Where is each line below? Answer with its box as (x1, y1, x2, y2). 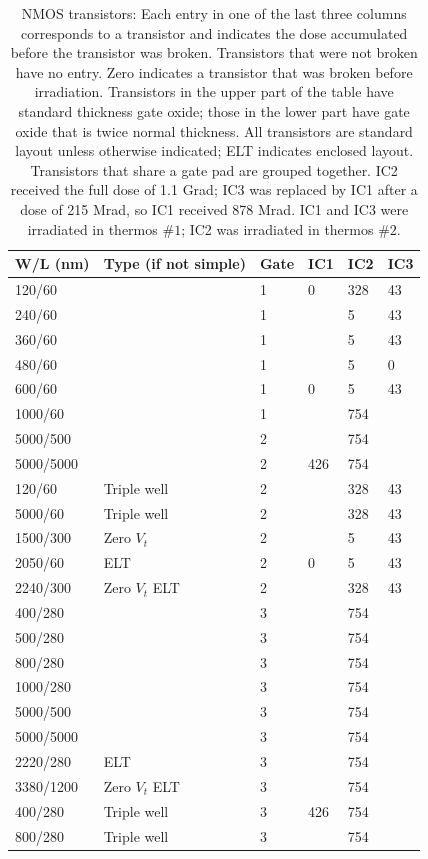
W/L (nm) (15, 253, 90, 274)
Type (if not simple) (103, 253, 246, 274)
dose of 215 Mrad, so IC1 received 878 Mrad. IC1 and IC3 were (20, 198, 409, 219)
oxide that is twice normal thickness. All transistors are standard (15, 120, 413, 141)
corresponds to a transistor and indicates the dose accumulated (21, 22, 408, 43)
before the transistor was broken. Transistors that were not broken (10, 42, 418, 63)
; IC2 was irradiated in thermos (181, 218, 374, 239)
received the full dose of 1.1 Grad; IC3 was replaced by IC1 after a (10, 179, 418, 200)
